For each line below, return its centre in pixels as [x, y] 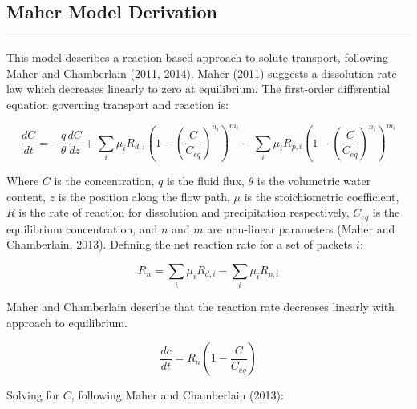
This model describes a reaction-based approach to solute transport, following [197, 57]
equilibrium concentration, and [82, 228]
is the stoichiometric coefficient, [322, 196]
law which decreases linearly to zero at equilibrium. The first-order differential [198, 89]
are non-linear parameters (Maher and [301, 228]
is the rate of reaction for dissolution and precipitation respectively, [184, 212]
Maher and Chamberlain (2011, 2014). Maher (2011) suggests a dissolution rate [202, 73]
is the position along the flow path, [144, 196]
